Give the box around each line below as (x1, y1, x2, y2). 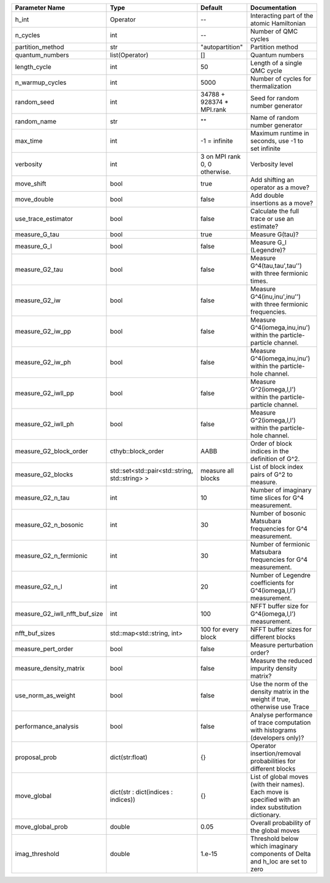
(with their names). (250, 780, 305, 788)
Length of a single (250, 59, 302, 67)
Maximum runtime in (250, 129, 310, 137)
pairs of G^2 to (250, 470, 293, 479)
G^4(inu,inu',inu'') (250, 293, 301, 300)
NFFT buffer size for (250, 602, 309, 610)
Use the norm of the (250, 680, 309, 688)
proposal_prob (15, 753, 57, 761)
